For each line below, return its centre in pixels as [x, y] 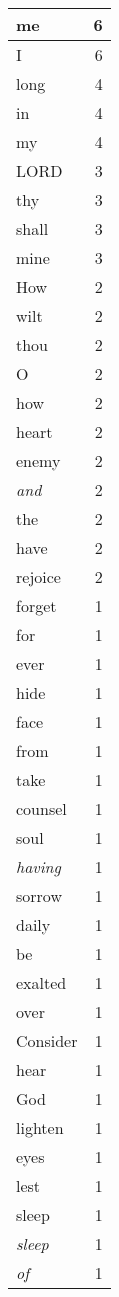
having [38, 866]
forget [36, 605]
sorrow [39, 895]
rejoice [38, 576]
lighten [40, 1127]
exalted [41, 982]
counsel [41, 808]
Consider [47, 1040]
